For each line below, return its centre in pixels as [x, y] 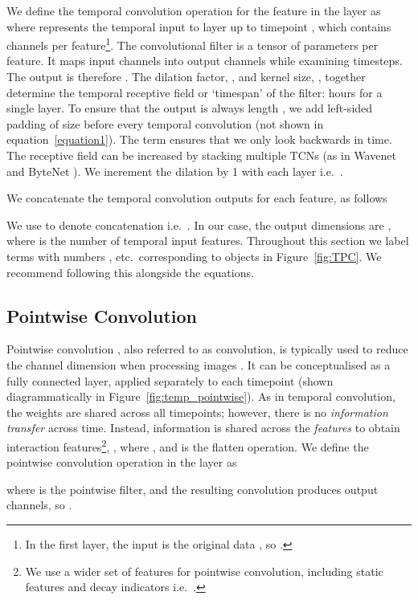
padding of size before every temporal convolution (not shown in [165, 123]
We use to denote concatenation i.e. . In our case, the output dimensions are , [199, 224]
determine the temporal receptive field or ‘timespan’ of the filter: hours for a [195, 92]
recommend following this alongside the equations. [130, 272]
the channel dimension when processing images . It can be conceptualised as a [199, 364]
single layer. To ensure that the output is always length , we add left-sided [190, 108]
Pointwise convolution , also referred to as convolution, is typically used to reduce [207, 349]
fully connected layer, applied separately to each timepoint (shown [170, 380]
